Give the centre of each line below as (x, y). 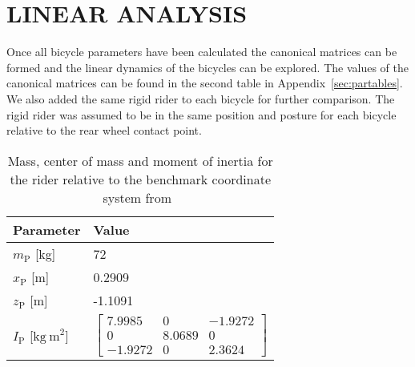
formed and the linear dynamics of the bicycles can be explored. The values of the (207, 67)
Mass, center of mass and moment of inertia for (140, 160)
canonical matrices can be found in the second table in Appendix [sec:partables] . (205, 83)
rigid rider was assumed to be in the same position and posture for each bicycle (201, 114)
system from (137, 197)
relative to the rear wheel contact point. (104, 130)
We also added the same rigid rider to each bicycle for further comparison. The (201, 98)
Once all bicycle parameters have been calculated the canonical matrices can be (202, 52)
